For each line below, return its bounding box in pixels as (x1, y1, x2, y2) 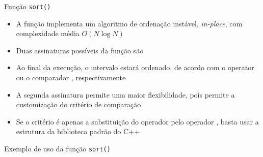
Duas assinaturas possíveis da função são (16, 45, 144, 55)
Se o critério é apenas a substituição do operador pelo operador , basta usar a (16, 116, 259, 127)
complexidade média (16, 28, 80, 39)
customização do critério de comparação (16, 99, 141, 110)
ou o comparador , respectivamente (16, 72, 126, 83)
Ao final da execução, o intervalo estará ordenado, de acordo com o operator (16, 62, 254, 73)
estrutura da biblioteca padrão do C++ (16, 126, 140, 137)
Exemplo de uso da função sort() (4, 143, 111, 153)
